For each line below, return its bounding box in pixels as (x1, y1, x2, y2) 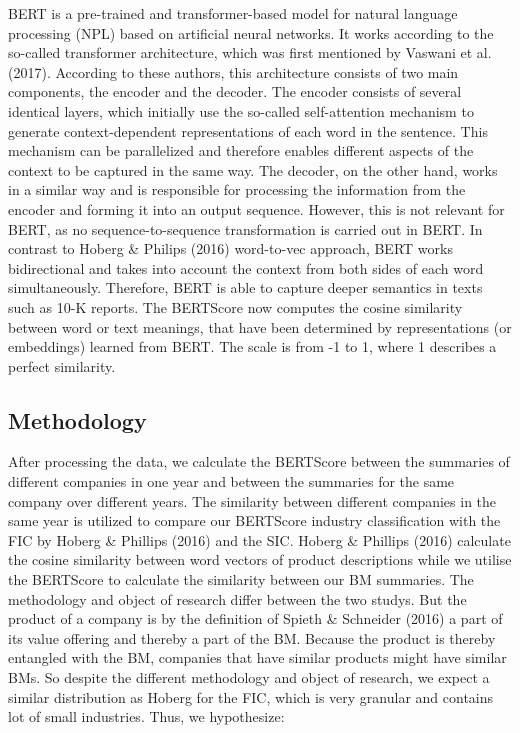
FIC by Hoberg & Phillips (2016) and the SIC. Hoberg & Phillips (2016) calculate (8, 529, 511, 550)
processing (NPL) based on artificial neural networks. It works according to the (8, 22, 494, 43)
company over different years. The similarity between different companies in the (8, 490, 497, 511)
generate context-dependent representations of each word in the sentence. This (8, 120, 488, 141)
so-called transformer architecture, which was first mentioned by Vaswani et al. (8, 42, 492, 63)
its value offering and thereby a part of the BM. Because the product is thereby (8, 627, 496, 648)
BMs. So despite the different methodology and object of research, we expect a (8, 667, 490, 688)
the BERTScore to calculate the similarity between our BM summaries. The (8, 569, 474, 590)
